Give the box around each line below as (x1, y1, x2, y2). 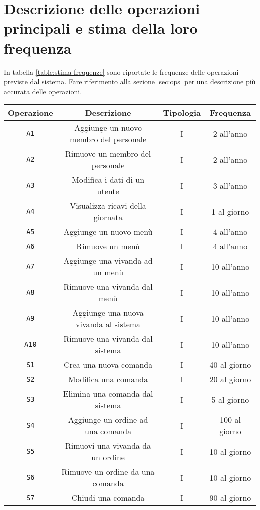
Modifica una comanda (68, 373, 148, 385)
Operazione (8, 107, 53, 119)
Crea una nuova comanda (63, 359, 153, 371)
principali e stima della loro (4, 18, 198, 38)
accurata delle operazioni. (4, 86, 82, 96)
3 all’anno (213, 179, 248, 191)
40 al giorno (209, 359, 251, 371)
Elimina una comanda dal (63, 388, 153, 400)
